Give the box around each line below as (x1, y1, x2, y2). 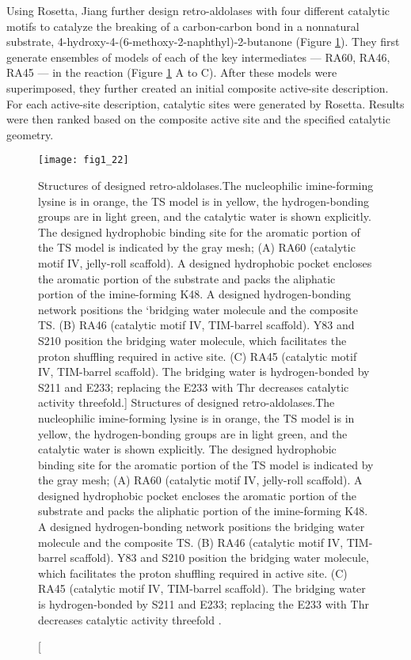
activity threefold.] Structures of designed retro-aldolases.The (38, 394, 335, 411)
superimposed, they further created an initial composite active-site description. (6, 79, 389, 96)
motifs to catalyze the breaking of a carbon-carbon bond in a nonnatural (6, 17, 360, 34)
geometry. (6, 126, 54, 142)
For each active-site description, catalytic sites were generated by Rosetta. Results (6, 95, 405, 112)
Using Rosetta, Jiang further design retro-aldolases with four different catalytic (6, 2, 390, 18)
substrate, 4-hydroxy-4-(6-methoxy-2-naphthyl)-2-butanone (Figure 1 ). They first (6, 33, 400, 50)
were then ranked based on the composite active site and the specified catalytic (6, 111, 390, 127)
